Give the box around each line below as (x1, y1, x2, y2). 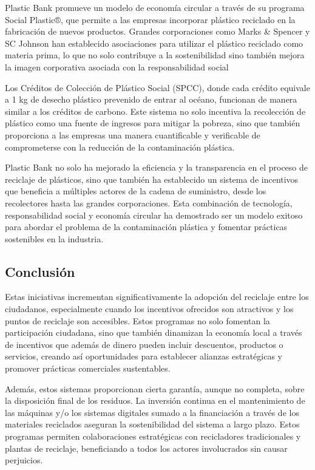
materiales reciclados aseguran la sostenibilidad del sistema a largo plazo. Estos (5, 418, 300, 431)
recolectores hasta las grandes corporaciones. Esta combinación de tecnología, (5, 196, 293, 209)
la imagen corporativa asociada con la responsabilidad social (5, 60, 229, 73)
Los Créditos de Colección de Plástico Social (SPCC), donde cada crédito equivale (5, 81, 310, 94)
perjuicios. (5, 454, 43, 466)
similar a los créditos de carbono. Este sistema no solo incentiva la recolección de (5, 104, 306, 117)
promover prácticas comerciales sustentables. (5, 362, 171, 375)
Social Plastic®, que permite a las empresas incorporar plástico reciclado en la (5, 13, 296, 26)
